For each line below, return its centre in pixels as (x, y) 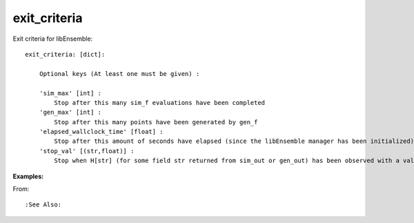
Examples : (28, 176)
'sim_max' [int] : (70, 93)
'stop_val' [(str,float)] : (87, 151)
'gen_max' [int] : (70, 113)
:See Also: (43, 205)
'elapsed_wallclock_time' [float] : (101, 132)
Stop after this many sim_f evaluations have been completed (160, 103)
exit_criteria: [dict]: (65, 54)
